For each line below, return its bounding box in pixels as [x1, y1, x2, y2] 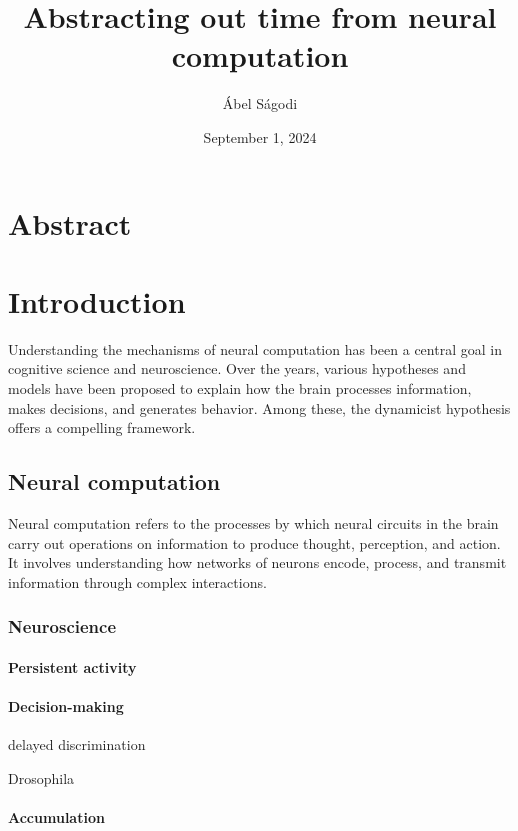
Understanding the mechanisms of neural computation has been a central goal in [8, 338, 502, 359]
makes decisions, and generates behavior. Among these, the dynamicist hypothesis [8, 397, 511, 418]
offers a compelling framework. [8, 417, 196, 438]
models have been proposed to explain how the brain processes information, [8, 378, 472, 398]
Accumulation [8, 806, 105, 827]
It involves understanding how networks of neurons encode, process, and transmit [8, 552, 507, 573]
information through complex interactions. [8, 571, 267, 592]
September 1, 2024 [203, 126, 317, 147]
